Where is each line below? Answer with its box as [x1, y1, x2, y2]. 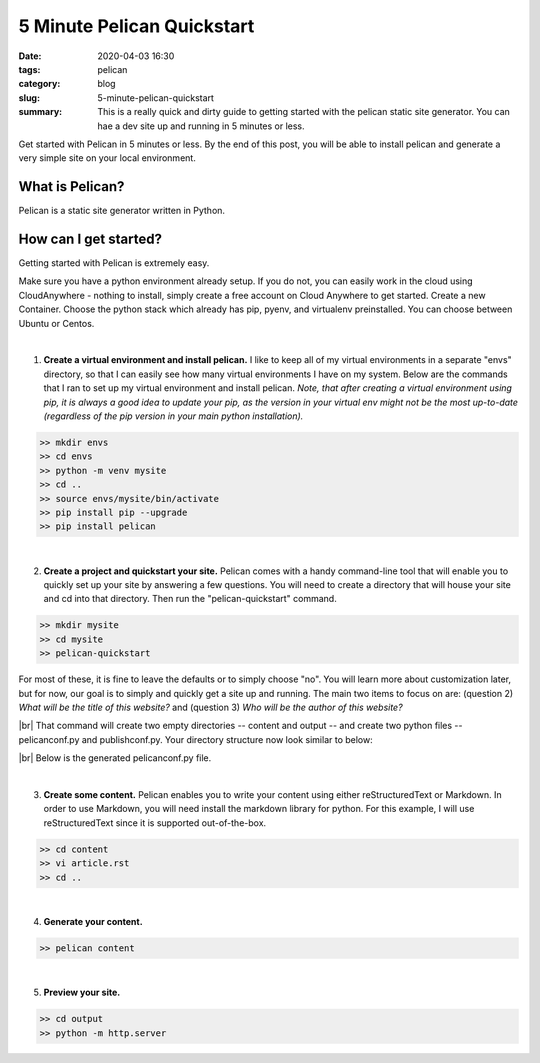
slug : [18, 91, 40, 104]
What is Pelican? [18, 178, 125, 195]
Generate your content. [43, 915, 144, 927]
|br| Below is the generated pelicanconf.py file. [18, 752, 212, 764]
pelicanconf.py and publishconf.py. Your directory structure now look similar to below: [18, 733, 374, 745]
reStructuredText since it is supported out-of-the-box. [43, 816, 267, 829]
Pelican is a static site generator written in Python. [18, 205, 225, 217]
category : [18, 78, 61, 90]
